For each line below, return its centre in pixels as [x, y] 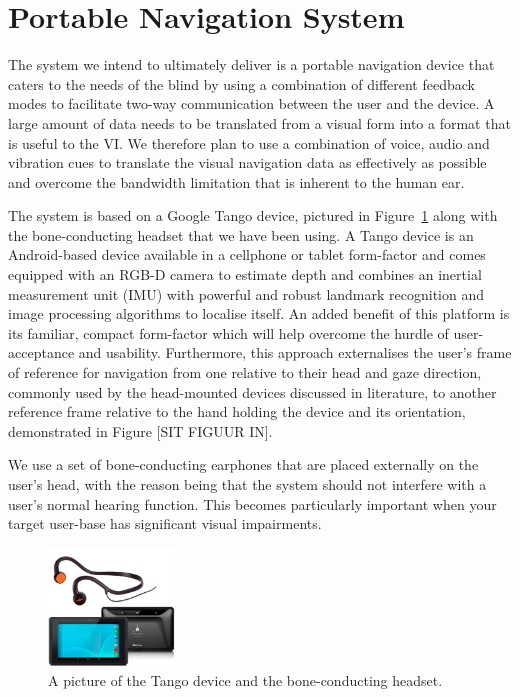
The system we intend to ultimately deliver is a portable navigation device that [251, 64]
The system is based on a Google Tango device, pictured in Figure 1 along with [253, 215]
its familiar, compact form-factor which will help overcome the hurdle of [228, 332]
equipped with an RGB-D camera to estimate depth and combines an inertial [245, 274]
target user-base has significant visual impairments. [165, 523]
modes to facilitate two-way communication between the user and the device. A [251, 103]
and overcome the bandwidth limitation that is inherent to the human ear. [236, 181]
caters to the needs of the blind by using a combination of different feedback [241, 83]
